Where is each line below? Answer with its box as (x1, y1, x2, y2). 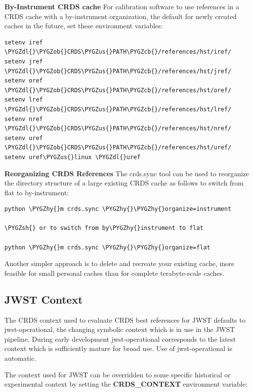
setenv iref (4, 39, 43, 46)
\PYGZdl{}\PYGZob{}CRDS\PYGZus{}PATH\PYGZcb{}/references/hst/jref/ (4, 67, 232, 75)
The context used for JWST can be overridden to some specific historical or (4, 369, 231, 379)
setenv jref (4, 58, 43, 65)
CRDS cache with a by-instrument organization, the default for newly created (4, 11, 237, 21)
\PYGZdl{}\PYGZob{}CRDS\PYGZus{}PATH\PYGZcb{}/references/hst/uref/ (4, 144, 232, 151)
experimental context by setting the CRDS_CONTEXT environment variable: (4, 379, 248, 389)
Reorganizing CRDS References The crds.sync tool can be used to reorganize (4, 168, 249, 178)
